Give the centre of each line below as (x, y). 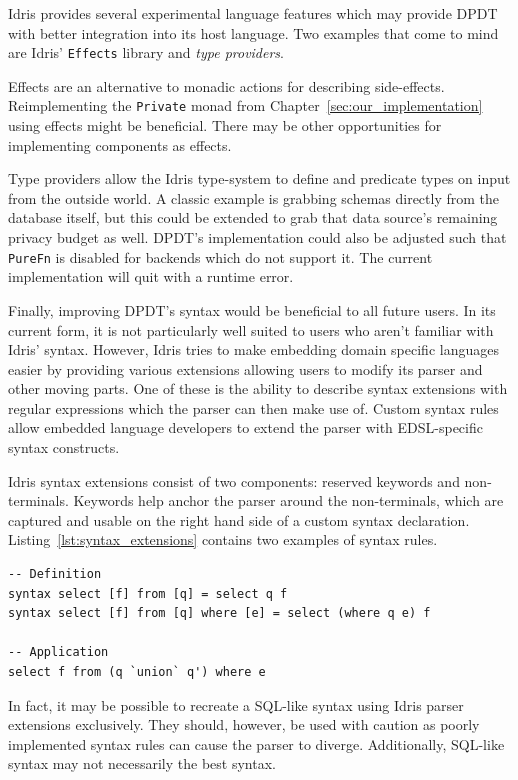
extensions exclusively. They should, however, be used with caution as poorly (244, 724)
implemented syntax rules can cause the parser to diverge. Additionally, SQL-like (256, 743)
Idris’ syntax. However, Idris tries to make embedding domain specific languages (253, 349)
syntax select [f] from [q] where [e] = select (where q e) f (219, 613)
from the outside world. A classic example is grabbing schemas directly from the (254, 197)
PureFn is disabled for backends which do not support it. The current (220, 256)
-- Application (58, 652)
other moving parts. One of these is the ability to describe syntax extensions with (258, 388)
